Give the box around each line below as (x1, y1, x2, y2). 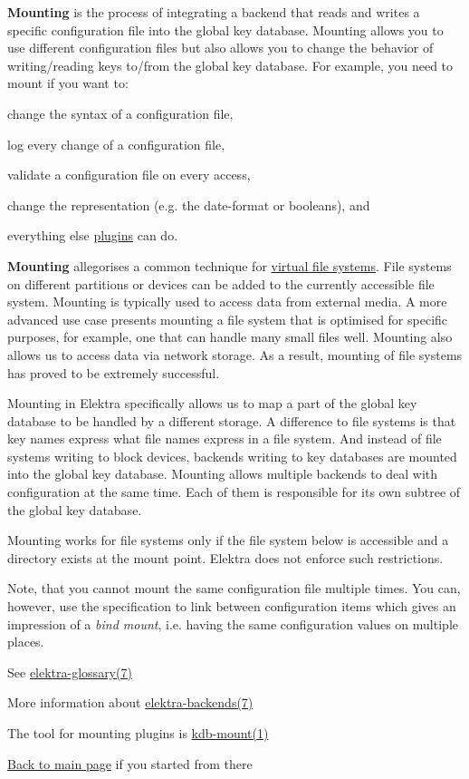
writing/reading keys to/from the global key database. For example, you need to (7, 55, 454, 74)
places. (7, 632, 44, 651)
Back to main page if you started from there (7, 754, 253, 773)
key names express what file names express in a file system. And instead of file (7, 429, 442, 448)
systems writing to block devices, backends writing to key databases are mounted (7, 446, 457, 465)
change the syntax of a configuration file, (7, 103, 234, 122)
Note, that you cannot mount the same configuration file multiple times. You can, (7, 579, 461, 598)
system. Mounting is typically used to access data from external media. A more (7, 292, 447, 311)
